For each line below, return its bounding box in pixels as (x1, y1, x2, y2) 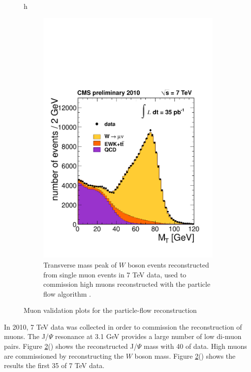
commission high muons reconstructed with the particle (43, 279, 211, 289)
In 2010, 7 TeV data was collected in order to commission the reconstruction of (4, 321, 242, 332)
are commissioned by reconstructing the (4, 350, 124, 361)
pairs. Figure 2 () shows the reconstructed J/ (4, 341, 137, 351)
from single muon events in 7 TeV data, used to (43, 269, 187, 279)
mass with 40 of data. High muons (143, 341, 247, 351)
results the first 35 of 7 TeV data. (4, 360, 105, 371)
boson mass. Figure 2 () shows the (134, 350, 236, 361)
